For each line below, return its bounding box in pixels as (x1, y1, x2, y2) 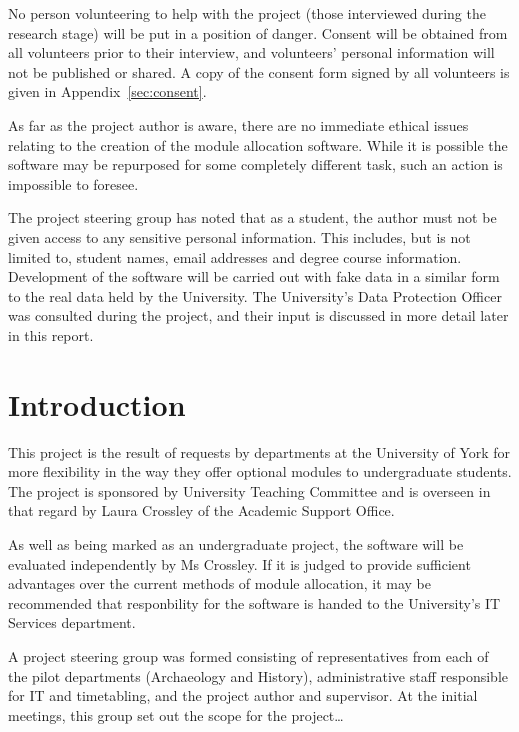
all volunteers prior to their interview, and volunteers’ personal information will (8, 42, 495, 63)
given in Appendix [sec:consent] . (8, 81, 207, 102)
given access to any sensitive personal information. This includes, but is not (8, 226, 471, 247)
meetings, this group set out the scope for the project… (8, 704, 344, 725)
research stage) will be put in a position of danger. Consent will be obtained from (8, 22, 508, 43)
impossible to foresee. (8, 173, 139, 194)
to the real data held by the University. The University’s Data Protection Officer (8, 285, 502, 306)
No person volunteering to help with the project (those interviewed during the (8, 3, 486, 23)
